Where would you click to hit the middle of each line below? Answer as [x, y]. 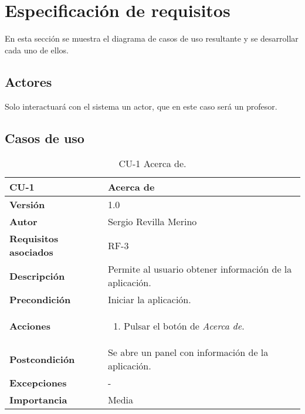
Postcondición [42, 359]
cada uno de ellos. [37, 50]
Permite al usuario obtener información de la [200, 269]
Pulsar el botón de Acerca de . [184, 326]
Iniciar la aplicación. [149, 300]
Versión [27, 205]
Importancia [38, 400]
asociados [31, 252]
